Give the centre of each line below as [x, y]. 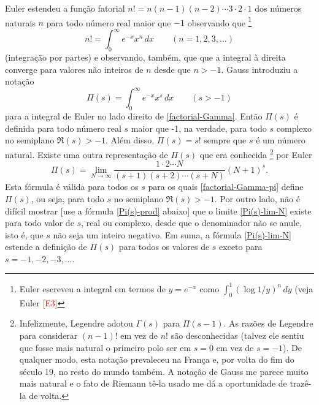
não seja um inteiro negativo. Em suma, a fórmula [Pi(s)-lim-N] [172, 234]
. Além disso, [130, 140]
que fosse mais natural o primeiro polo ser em [105, 347]
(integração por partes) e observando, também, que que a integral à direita [145, 57]
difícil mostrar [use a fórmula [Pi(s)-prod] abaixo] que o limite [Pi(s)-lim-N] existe [158, 210]
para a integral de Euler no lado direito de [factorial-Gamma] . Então [134, 116]
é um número [281, 140]
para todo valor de [40, 223]
